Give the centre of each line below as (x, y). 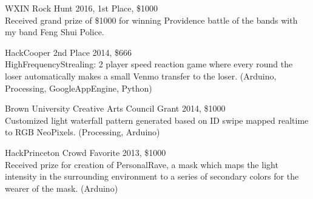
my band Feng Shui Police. (55, 32)
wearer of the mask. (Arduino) (62, 188)
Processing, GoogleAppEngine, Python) (79, 88)
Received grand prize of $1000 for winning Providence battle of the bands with (151, 20)
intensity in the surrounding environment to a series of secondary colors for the (152, 176)
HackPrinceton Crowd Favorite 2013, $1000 (86, 152)
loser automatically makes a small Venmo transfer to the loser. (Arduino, (141, 76)
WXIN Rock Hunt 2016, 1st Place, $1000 (82, 8)
